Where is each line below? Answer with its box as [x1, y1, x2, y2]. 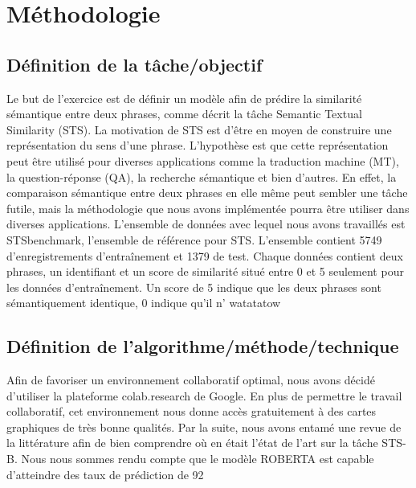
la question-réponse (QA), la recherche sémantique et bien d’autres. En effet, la [6, 168, 397, 185]
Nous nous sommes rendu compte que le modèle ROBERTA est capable [21, 450, 374, 467]
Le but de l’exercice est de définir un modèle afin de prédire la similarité [6, 89, 362, 106]
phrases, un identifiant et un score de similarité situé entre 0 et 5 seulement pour [6, 263, 404, 280]
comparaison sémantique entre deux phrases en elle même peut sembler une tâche [6, 184, 408, 201]
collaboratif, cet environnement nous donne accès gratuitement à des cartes [6, 403, 377, 420]
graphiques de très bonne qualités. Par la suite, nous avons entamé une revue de [6, 418, 402, 435]
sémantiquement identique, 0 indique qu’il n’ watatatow [6, 294, 281, 311]
